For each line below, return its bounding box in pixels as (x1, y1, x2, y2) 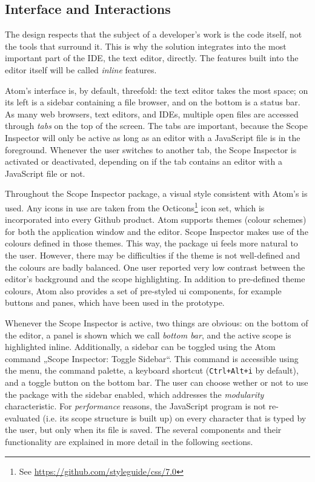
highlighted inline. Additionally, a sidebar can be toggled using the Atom (5, 340, 276, 353)
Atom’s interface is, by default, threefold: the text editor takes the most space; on (5, 84, 308, 96)
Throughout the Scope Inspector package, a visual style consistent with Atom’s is (5, 187, 308, 200)
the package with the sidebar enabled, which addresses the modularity (5, 388, 264, 400)
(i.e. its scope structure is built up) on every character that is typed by (42, 411, 307, 424)
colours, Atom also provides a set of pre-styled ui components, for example (5, 284, 282, 297)
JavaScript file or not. (5, 167, 85, 179)
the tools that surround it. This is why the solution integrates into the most (5, 39, 287, 52)
